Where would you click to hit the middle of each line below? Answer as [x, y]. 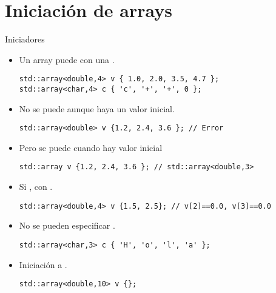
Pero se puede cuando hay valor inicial [91, 147]
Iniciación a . [43, 264]
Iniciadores [25, 39]
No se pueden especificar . [67, 225]
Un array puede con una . [67, 59]
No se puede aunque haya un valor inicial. [97, 108]
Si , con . [36, 187]
